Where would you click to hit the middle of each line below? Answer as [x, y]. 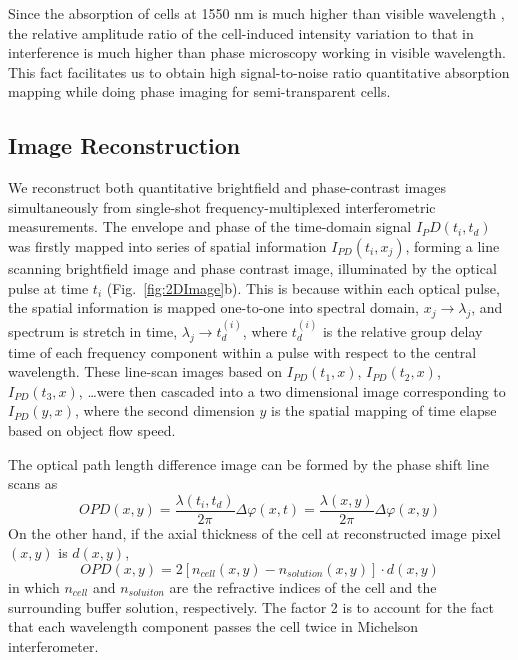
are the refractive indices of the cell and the [303, 586]
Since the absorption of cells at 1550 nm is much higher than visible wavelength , [256, 13]
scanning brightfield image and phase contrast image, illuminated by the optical [252, 267]
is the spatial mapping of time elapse [384, 410]
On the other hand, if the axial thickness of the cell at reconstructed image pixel [254, 532]
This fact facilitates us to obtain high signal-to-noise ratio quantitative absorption [259, 71]
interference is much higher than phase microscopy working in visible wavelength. [257, 52]
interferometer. [53, 645]
